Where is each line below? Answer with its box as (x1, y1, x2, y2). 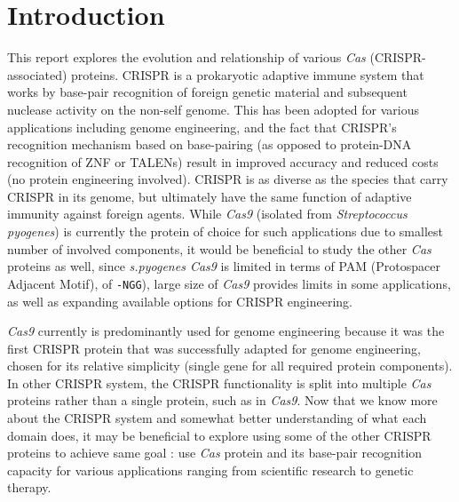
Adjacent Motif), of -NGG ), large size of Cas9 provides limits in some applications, (7, 274, 451, 292)
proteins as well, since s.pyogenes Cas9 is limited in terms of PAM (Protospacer (7, 257, 440, 275)
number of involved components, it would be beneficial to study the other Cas (7, 239, 431, 258)
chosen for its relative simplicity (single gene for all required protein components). (7, 356, 453, 375)
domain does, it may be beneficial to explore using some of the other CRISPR (7, 426, 431, 444)
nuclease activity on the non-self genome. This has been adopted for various (7, 100, 420, 118)
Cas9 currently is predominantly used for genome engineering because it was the (7, 322, 445, 340)
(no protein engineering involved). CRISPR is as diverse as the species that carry (7, 170, 448, 188)
